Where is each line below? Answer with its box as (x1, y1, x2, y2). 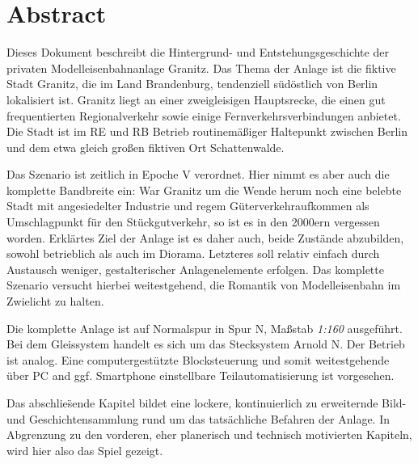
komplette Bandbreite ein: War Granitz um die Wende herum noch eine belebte (6, 181, 402, 198)
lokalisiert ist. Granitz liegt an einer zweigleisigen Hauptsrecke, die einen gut (6, 91, 386, 108)
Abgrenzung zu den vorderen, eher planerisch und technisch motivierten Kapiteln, (6, 426, 412, 443)
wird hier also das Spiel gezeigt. (6, 441, 163, 458)
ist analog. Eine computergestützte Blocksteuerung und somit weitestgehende (6, 351, 390, 368)
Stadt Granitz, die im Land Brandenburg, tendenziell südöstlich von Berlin (6, 75, 378, 92)
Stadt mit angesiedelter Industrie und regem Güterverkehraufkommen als (6, 197, 369, 214)
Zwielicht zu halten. (6, 293, 104, 310)
